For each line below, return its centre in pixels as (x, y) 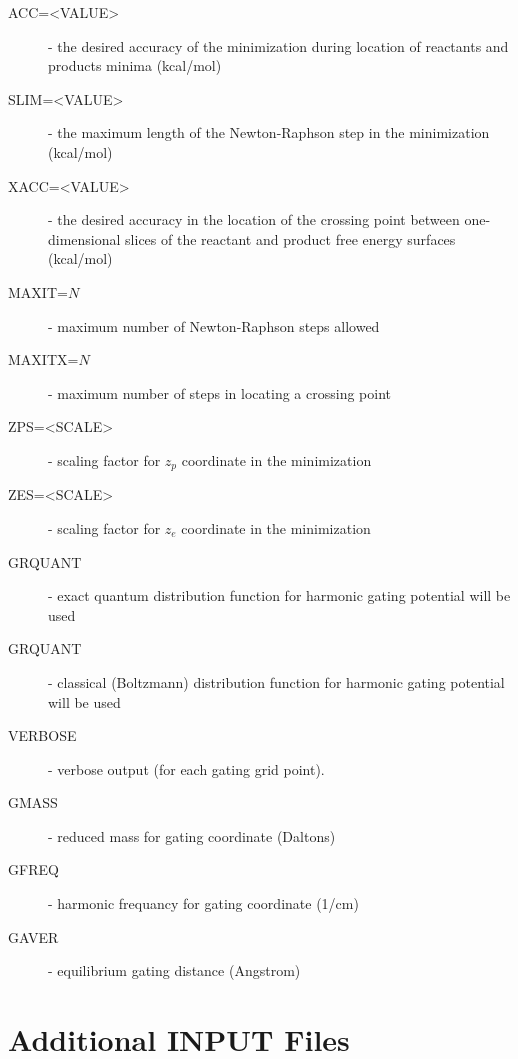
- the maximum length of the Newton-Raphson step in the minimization (269, 132)
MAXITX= (43, 359)
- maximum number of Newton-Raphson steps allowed (214, 325)
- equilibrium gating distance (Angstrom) (174, 970)
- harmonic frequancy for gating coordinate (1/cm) (203, 903)
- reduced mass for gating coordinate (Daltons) (192, 835)
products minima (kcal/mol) (135, 65)
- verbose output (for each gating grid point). (186, 768)
